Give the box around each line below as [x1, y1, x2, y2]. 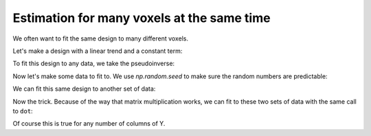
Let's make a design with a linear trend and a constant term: [12, 47, 183, 55]
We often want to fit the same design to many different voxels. [12, 34, 189, 43]
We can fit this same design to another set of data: [12, 84, 156, 93]
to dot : [12, 106, 34, 115]
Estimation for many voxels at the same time [12, 10, 271, 25]
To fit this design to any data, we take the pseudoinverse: [12, 59, 175, 68]
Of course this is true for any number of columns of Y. [12, 120, 166, 128]
